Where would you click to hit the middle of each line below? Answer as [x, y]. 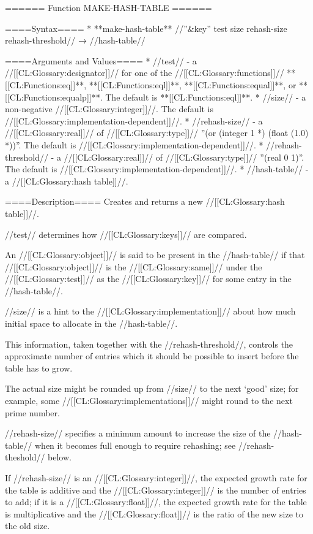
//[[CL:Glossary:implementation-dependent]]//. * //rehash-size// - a [134, 120]
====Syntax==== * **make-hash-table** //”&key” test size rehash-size [146, 28]
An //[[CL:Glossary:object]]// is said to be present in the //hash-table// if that [155, 255]
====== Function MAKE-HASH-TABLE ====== [109, 7]
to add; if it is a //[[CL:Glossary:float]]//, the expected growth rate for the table [156, 502]
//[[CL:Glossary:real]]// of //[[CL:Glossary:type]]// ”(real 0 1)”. [184, 157]
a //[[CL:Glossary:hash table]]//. [67, 181]
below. [60, 457]
